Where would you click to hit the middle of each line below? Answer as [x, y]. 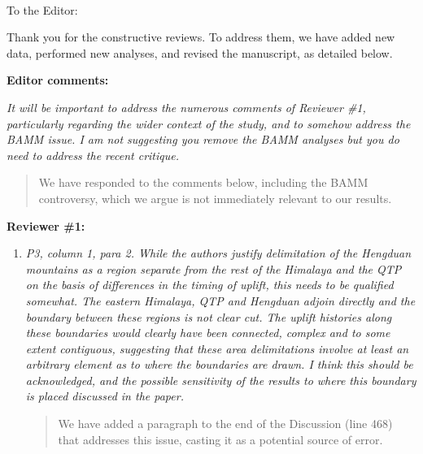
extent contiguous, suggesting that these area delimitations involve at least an [217, 348]
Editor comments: [58, 80]
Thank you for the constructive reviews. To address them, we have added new [201, 37]
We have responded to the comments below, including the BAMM [203, 182]
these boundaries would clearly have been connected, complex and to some [208, 333]
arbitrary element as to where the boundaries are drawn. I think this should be [219, 364]
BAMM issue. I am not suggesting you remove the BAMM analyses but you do [203, 139]
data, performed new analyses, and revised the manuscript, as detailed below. [200, 52]
